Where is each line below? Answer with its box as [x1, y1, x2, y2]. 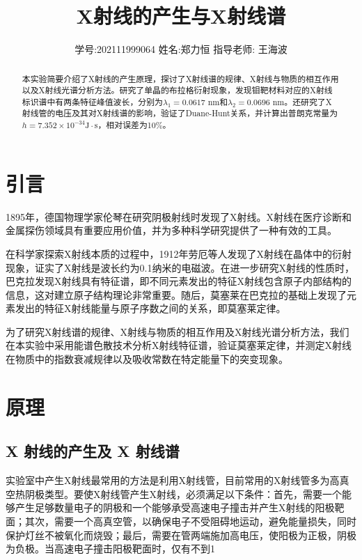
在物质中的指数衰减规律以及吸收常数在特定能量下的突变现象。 [6, 352, 288, 366]
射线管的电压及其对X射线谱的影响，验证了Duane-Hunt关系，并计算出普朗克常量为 [22, 107, 338, 119]
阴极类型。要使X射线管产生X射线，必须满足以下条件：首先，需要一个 [24, 486, 342, 501]
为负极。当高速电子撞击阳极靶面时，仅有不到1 [6, 541, 215, 556]
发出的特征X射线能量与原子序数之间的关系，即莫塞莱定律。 [15, 301, 286, 316]
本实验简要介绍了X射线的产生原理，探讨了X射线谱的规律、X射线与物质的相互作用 [22, 72, 339, 84]
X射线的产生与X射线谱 [76, 1, 286, 30]
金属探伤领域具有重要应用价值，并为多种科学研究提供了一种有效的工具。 [6, 223, 337, 238]
